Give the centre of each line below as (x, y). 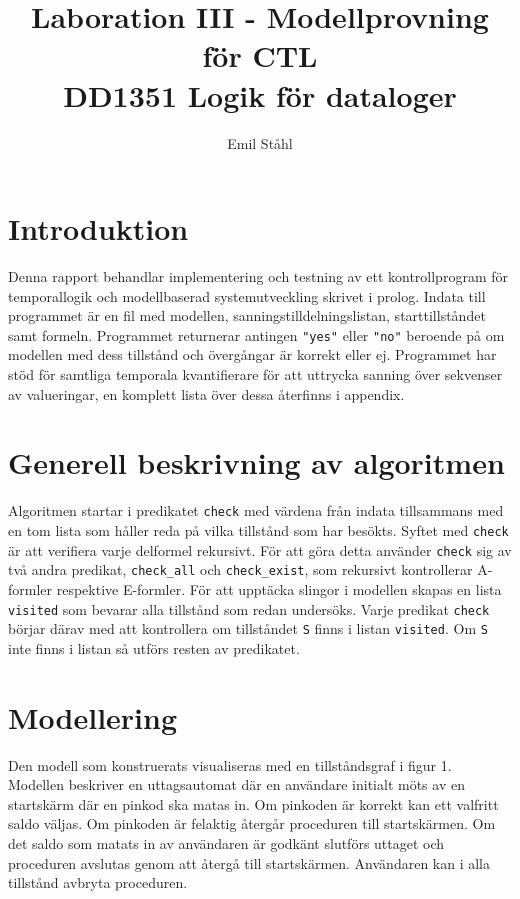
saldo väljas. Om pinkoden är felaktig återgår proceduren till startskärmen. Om (252, 823)
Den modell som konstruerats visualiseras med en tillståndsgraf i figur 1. (230, 764)
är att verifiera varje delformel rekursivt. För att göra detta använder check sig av (260, 549)
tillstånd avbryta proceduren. (98, 882)
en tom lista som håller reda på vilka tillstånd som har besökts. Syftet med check (258, 530)
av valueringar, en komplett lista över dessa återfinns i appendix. (206, 393)
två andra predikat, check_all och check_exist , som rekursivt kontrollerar (240, 569)
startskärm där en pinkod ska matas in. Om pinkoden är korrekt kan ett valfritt (253, 803)
